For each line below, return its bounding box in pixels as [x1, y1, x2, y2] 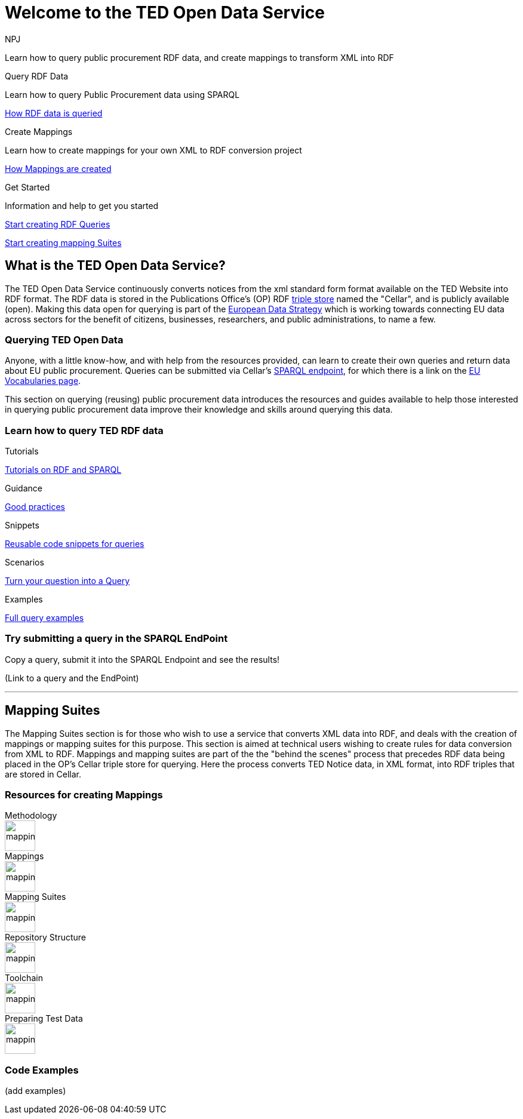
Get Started [5, 182, 50, 192]
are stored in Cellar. [5, 768, 81, 779]
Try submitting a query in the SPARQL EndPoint [5, 632, 228, 645]
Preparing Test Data [5, 1013, 83, 1024]
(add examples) [5, 1086, 66, 1096]
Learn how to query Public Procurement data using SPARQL [5, 89, 240, 100]
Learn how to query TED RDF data [5, 424, 164, 436]
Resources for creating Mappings [5, 789, 163, 801]
